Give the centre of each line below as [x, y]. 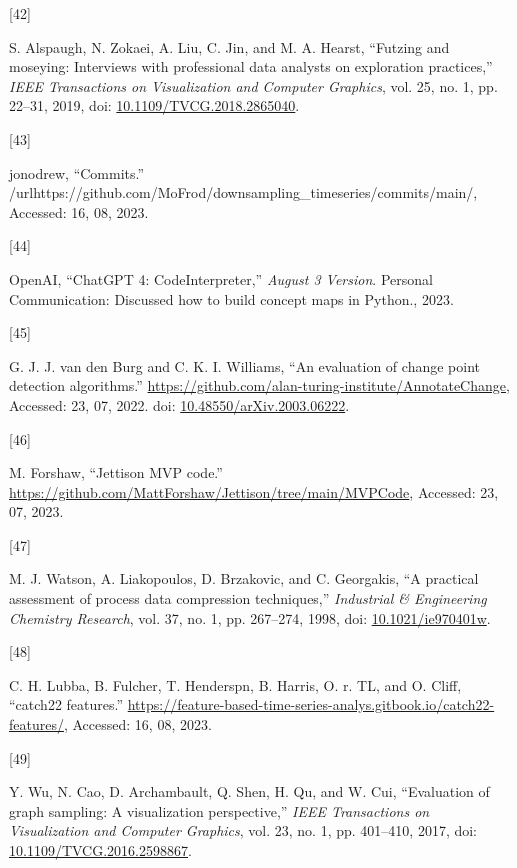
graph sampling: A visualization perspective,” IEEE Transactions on [219, 810]
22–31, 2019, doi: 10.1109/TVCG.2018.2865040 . [154, 105]
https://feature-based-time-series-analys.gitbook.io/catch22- [311, 704]
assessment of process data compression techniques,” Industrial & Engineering [248, 598]
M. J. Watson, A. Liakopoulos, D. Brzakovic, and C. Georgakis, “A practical [244, 578]
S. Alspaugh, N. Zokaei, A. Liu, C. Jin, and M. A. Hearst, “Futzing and [229, 46]
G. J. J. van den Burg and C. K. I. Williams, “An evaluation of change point [244, 365]
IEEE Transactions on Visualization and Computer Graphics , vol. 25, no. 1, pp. [253, 85]
